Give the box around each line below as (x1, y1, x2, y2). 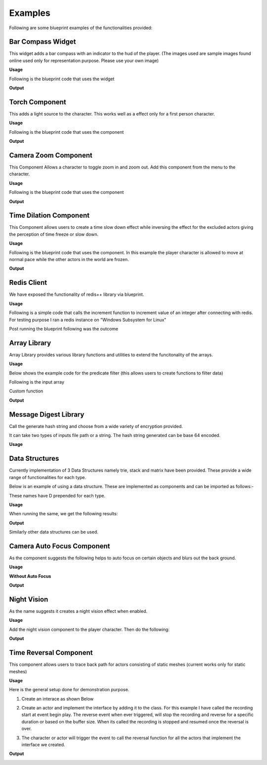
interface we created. (21, 742, 65, 748)
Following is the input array (9, 379, 64, 385)
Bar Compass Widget (9, 38, 76, 46)
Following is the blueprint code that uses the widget (9, 76, 115, 82)
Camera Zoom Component (9, 151, 92, 160)
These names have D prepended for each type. (9, 492, 106, 498)
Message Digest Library (9, 410, 85, 419)
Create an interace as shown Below (21, 696, 94, 702)
